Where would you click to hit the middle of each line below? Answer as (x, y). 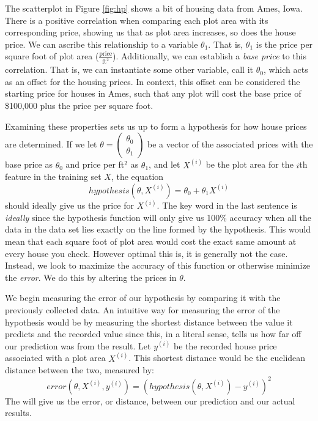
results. (18, 413)
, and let (165, 164)
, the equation (137, 177)
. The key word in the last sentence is (227, 205)
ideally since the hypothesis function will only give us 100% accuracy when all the (158, 217)
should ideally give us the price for (70, 205)
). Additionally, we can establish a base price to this (210, 56)
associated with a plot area (55, 358)
